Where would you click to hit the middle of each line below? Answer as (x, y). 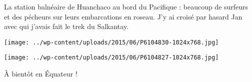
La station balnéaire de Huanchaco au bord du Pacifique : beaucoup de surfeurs (126, 6)
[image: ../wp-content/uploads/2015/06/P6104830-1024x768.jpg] (111, 42)
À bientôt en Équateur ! (41, 74)
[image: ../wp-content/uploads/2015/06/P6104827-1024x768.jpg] (111, 58)
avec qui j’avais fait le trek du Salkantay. (66, 26)
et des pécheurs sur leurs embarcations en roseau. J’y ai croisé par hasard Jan (123, 16)
